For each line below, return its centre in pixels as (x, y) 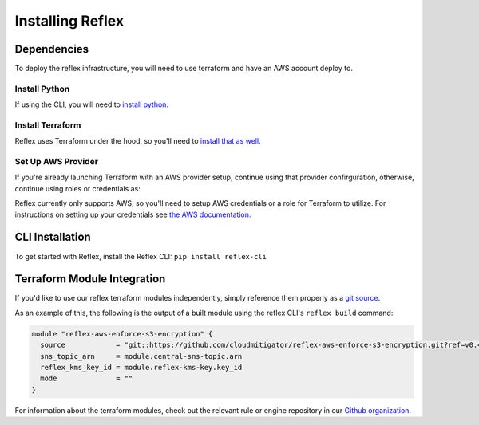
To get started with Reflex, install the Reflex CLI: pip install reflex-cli (141, 256)
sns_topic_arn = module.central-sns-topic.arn (141, 356)
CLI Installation (53, 237)
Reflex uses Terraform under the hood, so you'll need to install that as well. (138, 141)
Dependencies (52, 49)
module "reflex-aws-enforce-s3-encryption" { (122, 334)
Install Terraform (48, 125)
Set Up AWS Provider (57, 162)
